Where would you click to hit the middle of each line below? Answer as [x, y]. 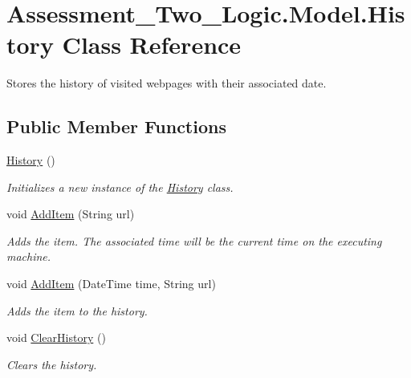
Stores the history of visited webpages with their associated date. [167, 83]
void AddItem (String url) [71, 214]
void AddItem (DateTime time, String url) [111, 284]
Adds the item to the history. [77, 310]
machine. [29, 256]
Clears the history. [52, 364]
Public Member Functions [116, 126]
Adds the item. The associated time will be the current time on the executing [194, 240]
